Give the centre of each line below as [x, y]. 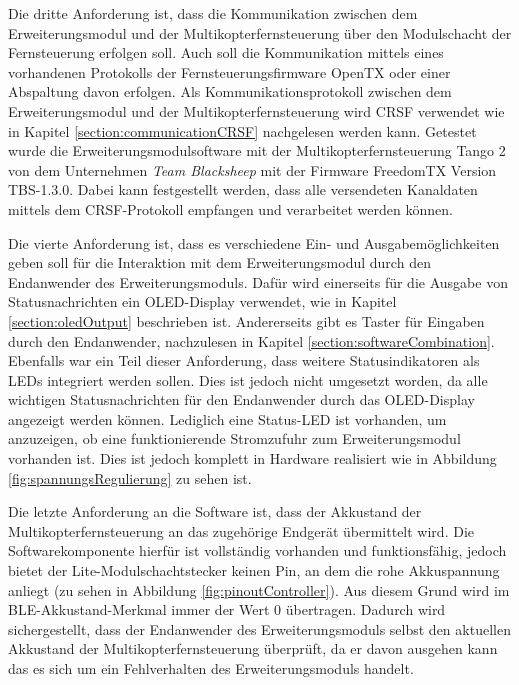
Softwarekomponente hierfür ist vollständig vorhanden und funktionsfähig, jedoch [257, 550]
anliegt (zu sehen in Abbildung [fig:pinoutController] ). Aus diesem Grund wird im [259, 589]
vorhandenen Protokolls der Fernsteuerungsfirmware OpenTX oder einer [229, 71]
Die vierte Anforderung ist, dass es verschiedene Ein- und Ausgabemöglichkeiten [254, 242]
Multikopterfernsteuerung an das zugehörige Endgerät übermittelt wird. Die [241, 530]
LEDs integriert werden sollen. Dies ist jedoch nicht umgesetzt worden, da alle [248, 379]
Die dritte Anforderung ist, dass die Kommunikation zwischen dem [213, 13]
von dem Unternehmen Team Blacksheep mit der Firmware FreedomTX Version [252, 169]
